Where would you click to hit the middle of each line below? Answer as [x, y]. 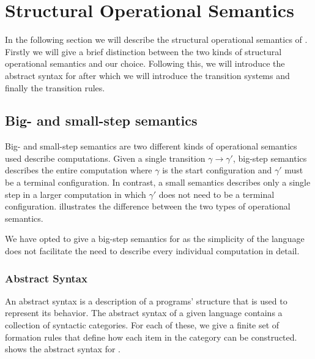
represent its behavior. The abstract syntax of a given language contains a [144, 313]
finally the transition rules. [55, 87]
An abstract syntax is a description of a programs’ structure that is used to [146, 300]
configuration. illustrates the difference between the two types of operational [148, 206]
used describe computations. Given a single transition [105, 158]
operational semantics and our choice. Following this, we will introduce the [145, 63]
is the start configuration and [217, 170]
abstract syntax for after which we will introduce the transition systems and [147, 75]
